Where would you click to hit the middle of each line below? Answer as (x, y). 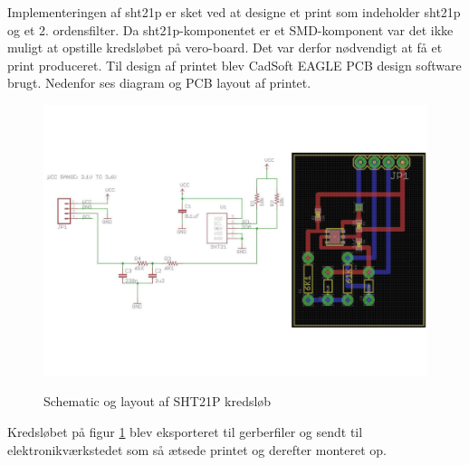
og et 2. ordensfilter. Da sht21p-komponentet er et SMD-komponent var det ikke (230, 29)
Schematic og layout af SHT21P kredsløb (158, 401)
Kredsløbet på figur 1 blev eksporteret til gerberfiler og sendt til (185, 431)
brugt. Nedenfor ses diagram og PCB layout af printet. (159, 83)
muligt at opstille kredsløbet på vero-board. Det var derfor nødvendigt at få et (225, 47)
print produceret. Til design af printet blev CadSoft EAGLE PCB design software (234, 65)
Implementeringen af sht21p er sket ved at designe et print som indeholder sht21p (234, 12)
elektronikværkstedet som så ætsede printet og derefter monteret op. (197, 449)
